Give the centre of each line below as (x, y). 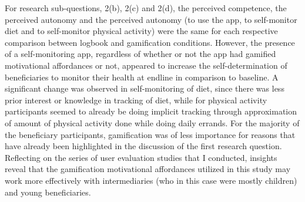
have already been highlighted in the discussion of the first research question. (143, 146)
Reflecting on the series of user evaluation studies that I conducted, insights (141, 157)
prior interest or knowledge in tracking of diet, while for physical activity (136, 100)
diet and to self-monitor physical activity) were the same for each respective (141, 31)
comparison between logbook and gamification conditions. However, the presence (150, 42)
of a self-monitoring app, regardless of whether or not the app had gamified (140, 54)
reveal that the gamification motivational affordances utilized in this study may (148, 169)
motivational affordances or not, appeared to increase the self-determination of (146, 65)
